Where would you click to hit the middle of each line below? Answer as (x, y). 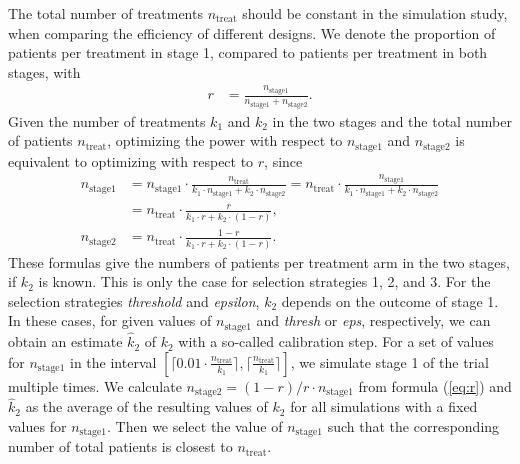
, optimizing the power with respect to (225, 140)
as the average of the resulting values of (146, 406)
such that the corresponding (413, 425)
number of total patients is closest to (120, 446)
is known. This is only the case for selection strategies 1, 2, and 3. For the (264, 281)
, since (283, 160)
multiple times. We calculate (95, 385)
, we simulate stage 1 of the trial (389, 361)
